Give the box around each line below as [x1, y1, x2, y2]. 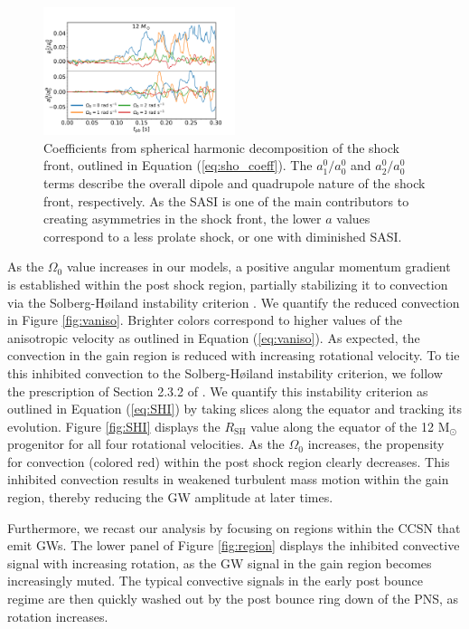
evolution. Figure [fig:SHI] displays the [7, 416, 220, 435]
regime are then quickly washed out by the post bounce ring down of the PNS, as [7, 589, 459, 608]
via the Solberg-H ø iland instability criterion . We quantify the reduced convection [7, 292, 460, 311]
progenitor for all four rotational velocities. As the [7, 434, 285, 453]
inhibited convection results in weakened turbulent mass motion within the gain [7, 470, 449, 489]
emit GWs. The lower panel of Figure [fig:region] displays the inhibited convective [7, 536, 460, 555]
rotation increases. [7, 606, 108, 625]
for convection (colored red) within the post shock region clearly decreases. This [7, 452, 450, 471]
